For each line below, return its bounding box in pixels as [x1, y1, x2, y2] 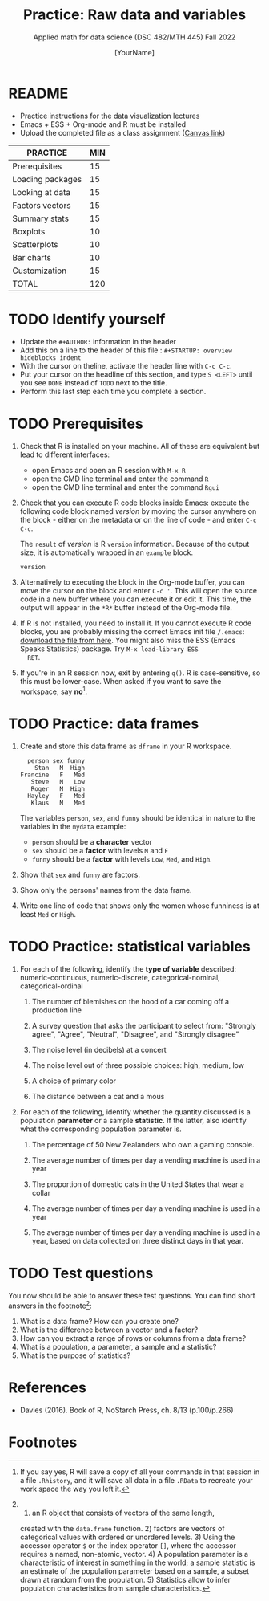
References [8, 1379, 86, 1396]
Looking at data [12, 186, 71, 198]
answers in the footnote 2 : [8, 1299, 92, 1310]
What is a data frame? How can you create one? [19, 1316, 179, 1326]
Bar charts [12, 251, 52, 263]
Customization [12, 265, 67, 276]
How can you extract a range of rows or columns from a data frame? [19, 1333, 247, 1342]
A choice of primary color [31, 1076, 117, 1086]
